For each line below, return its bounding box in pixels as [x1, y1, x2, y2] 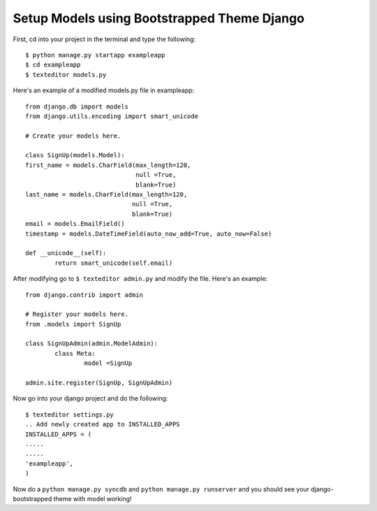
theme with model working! [53, 494, 132, 503]
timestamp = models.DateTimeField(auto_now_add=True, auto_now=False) [25, 229, 272, 238]
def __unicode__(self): [25, 249, 107, 257]
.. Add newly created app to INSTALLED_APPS [25, 420, 181, 429]
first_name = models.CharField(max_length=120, [25, 161, 191, 169]
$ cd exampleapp [25, 61, 81, 69]
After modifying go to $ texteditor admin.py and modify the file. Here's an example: [13, 275, 268, 283]
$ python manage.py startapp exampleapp [25, 51, 165, 59]
